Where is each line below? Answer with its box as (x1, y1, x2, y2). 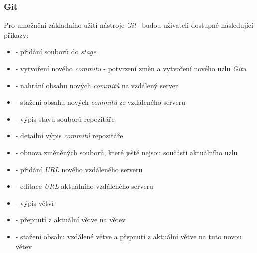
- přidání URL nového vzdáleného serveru (15, 164, 143, 174)
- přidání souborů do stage (15, 46, 96, 57)
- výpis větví (15, 197, 54, 208)
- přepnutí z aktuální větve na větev (15, 214, 126, 225)
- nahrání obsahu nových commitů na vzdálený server (15, 80, 178, 90)
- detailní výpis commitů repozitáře (15, 130, 123, 141)
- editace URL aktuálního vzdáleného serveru (15, 181, 153, 191)
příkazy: (4, 29, 29, 40)
